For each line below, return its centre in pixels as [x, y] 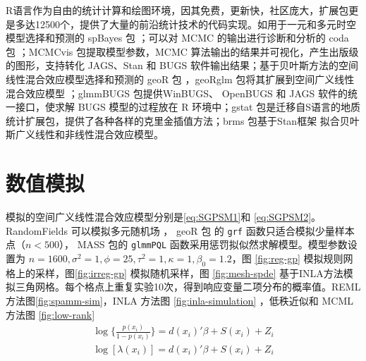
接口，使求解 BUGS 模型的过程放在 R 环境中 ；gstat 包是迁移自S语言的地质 [188, 107]
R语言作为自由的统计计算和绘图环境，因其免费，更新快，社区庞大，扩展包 [177, 10]
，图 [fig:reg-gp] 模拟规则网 [292, 258]
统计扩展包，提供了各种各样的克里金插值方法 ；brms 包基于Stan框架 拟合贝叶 [183, 120]
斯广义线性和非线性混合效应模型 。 [85, 134]
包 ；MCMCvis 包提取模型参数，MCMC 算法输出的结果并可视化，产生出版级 [182, 51]
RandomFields [37, 230]
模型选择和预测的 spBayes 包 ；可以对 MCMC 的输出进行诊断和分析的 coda [177, 38]
